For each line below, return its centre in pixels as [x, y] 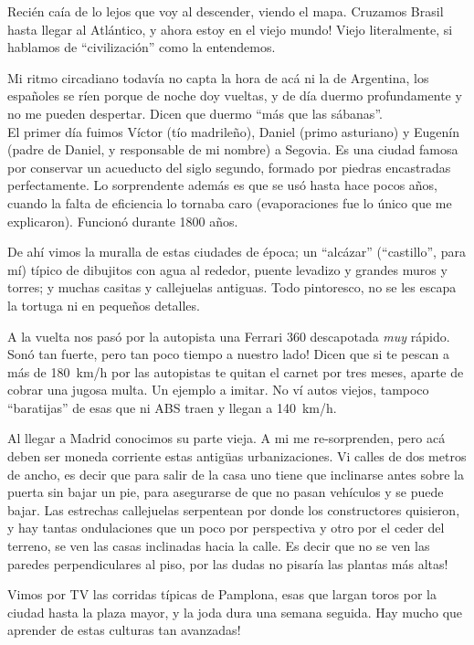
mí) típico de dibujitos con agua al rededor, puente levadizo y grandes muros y [227, 269]
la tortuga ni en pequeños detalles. [104, 305]
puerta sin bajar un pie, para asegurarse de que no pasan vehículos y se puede [226, 492]
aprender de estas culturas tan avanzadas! [124, 630]
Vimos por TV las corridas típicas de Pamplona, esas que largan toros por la [222, 594]
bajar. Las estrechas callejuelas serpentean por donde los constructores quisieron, [234, 509]
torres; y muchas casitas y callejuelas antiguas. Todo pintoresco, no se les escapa [232, 287]
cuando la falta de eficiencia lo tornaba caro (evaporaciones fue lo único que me [230, 202]
